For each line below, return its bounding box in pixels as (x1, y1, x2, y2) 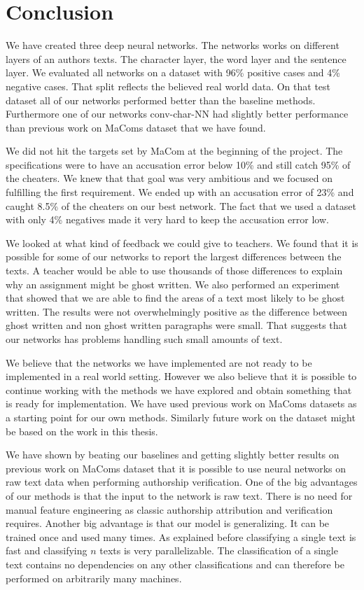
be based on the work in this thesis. (6, 423, 158, 438)
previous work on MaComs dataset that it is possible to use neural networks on (6, 461, 346, 475)
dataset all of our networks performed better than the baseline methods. (6, 92, 316, 107)
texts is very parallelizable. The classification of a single (99, 543, 338, 558)
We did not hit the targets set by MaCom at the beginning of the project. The (6, 143, 343, 158)
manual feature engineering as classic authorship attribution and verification (6, 502, 333, 517)
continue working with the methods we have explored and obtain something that (6, 382, 352, 397)
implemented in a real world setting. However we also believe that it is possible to (6, 369, 357, 384)
